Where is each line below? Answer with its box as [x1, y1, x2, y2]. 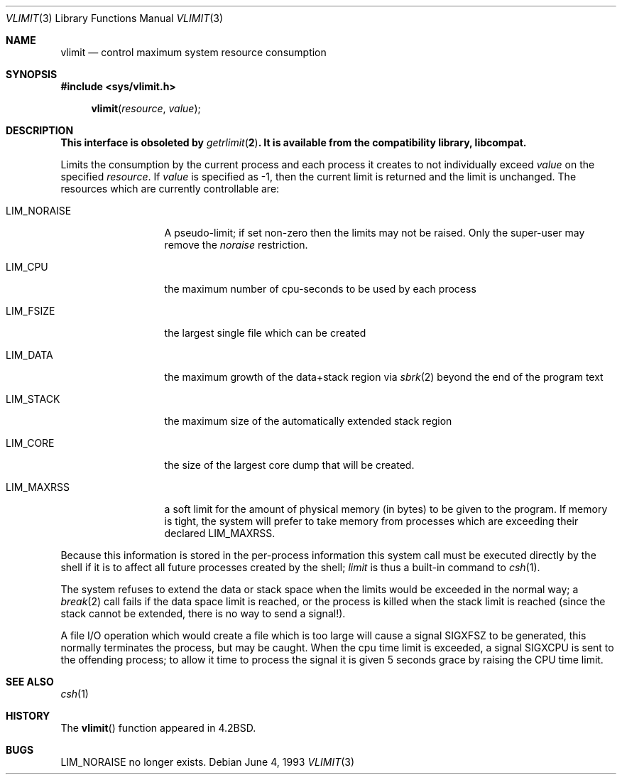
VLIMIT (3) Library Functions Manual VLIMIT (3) [6, 12, 224, 24]
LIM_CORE [6, 437, 55, 449]
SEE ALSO [6, 676, 54, 688]
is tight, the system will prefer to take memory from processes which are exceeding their [164, 515, 579, 527]
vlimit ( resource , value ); [91, 102, 201, 114]
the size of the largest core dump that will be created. [164, 459, 415, 471]
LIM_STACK [6, 393, 60, 405]
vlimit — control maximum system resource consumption [60, 46, 327, 58]
